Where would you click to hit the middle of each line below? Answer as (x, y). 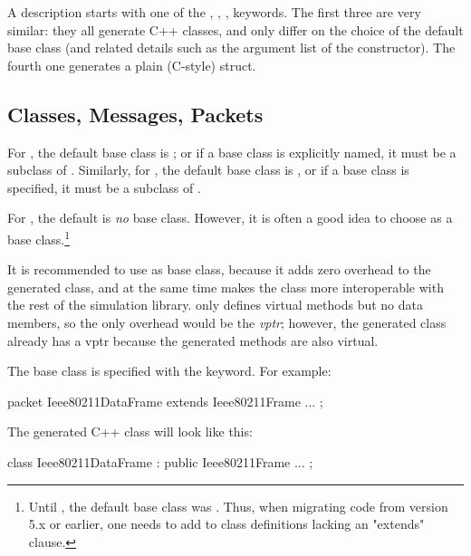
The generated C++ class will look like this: (130, 431)
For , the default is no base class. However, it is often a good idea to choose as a (230, 218)
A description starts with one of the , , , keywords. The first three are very (214, 12)
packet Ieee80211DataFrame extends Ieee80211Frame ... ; (165, 401)
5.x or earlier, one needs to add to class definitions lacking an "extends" (226, 524)
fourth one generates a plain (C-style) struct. (132, 65)
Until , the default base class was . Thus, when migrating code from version (238, 506)
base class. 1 (39, 237)
